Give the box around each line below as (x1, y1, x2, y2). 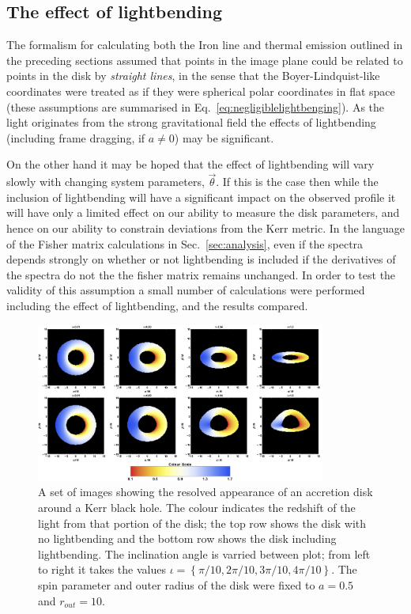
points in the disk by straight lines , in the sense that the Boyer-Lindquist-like (6, 67, 380, 84)
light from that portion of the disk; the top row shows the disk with (38, 514, 367, 531)
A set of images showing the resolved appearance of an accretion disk (38, 483, 373, 500)
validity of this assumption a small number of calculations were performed (6, 282, 365, 298)
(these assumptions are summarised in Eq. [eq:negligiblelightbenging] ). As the (6, 98, 385, 115)
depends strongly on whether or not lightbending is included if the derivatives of (6, 251, 396, 267)
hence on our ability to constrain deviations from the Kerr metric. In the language (6, 219, 405, 236)
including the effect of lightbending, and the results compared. (6, 297, 308, 313)
